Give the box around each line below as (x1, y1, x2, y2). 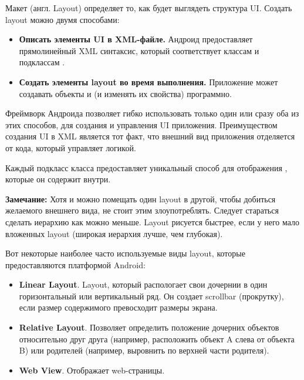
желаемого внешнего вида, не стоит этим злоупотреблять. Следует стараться (5, 204, 279, 216)
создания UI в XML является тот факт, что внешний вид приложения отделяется (5, 130, 295, 142)
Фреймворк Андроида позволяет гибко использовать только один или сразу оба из (5, 107, 299, 119)
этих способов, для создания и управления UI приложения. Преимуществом (5, 118, 278, 131)
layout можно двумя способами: (5, 13, 120, 25)
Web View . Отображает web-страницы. (19, 364, 165, 376)
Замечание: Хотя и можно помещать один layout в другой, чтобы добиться (5, 192, 276, 205)
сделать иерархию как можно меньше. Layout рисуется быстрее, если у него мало (5, 215, 300, 228)
